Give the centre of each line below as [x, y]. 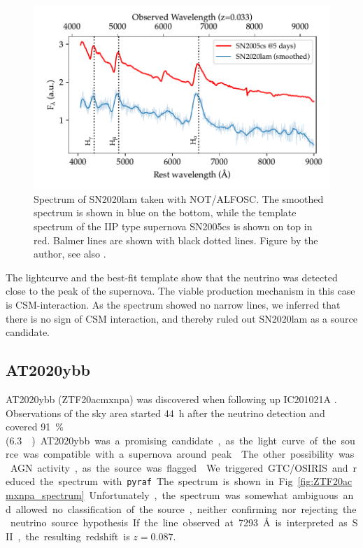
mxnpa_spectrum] [45, 495]
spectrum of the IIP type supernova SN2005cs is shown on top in [173, 226]
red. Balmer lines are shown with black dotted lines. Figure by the [176, 240]
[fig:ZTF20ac [325, 481]
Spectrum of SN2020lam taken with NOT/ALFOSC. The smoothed [179, 198]
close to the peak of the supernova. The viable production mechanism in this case [180, 291]
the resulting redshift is [78, 536]
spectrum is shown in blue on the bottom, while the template [165, 212]
